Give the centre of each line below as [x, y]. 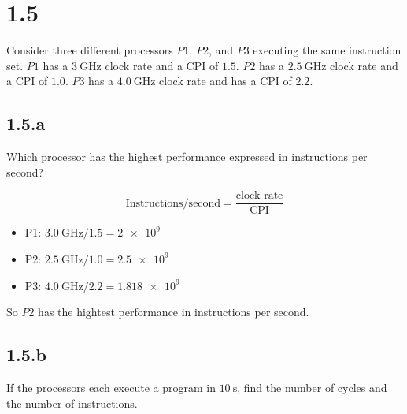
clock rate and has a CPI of [226, 81]
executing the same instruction [327, 50]
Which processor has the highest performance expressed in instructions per [187, 157]
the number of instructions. [72, 403]
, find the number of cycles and [312, 387]
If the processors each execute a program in [111, 387]
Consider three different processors [90, 50]
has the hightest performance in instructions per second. [174, 312]
